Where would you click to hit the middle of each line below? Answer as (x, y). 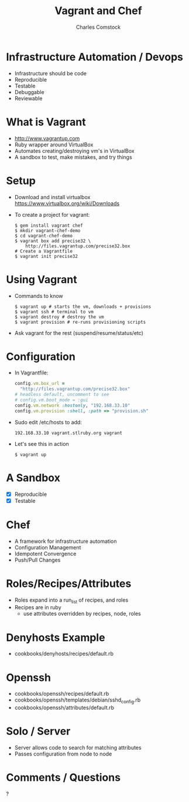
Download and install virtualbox (52, 197)
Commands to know (39, 296)
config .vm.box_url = (39, 384)
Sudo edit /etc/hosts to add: (48, 422)
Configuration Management (48, 547)
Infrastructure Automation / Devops (94, 57)
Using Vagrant (42, 279)
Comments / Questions (63, 778)
